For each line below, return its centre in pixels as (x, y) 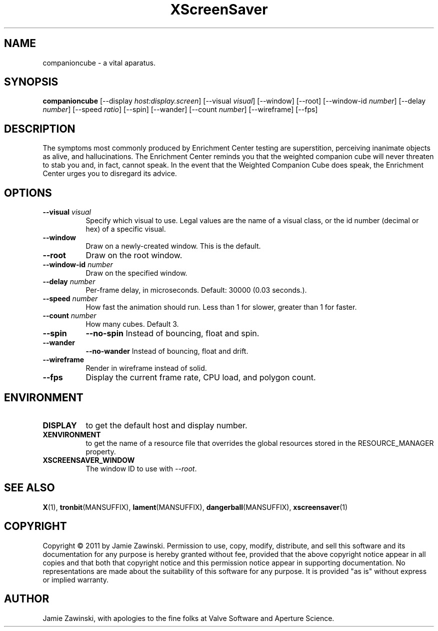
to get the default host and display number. (166, 425)
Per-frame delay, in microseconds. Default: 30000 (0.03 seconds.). (196, 290)
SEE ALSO (29, 488)
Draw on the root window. (134, 255)
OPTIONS (28, 193)
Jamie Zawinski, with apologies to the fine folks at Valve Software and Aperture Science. (188, 618)
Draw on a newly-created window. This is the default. (173, 246)
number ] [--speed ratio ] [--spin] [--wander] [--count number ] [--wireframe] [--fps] (180, 110)
